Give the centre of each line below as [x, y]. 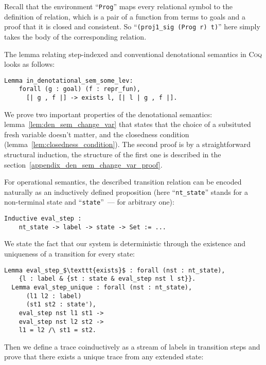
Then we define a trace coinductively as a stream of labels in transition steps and [132, 346]
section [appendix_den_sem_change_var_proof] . [83, 164]
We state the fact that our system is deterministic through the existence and [125, 243]
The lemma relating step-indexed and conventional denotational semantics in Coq [133, 54]
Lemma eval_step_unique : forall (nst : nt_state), [102, 287]
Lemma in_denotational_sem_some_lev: [69, 80]
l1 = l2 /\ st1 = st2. [57, 330]
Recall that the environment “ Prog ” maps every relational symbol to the [119, 6]
